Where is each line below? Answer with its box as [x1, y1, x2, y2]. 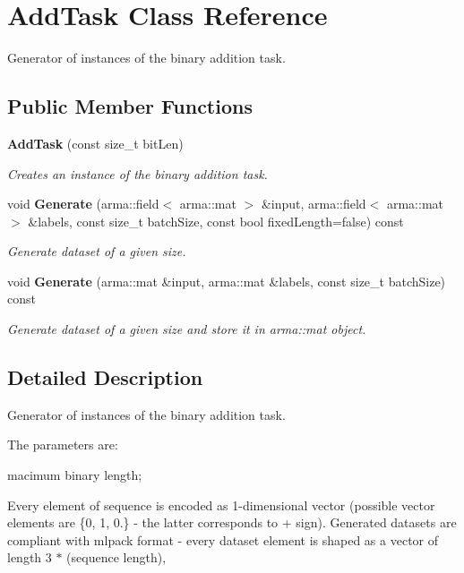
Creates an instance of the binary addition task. [7, 164, 268, 183]
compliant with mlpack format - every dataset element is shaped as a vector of [7, 530, 439, 549]
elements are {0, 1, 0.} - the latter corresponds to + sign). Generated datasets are [7, 513, 457, 532]
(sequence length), [66, 548, 167, 567]
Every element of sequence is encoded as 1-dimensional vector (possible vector [7, 495, 435, 514]
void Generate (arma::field [7, 194, 159, 213]
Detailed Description [7, 363, 203, 391]
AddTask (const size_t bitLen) [7, 133, 184, 152]
